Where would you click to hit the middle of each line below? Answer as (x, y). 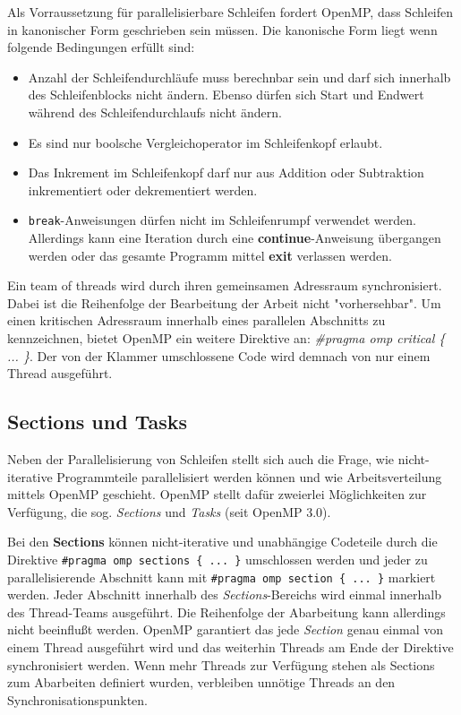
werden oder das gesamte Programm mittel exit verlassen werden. (210, 255)
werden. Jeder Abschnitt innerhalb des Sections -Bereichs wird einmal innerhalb (224, 594)
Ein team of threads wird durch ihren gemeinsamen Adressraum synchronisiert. (225, 285)
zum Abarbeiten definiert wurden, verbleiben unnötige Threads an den (201, 682)
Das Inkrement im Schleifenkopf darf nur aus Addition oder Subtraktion (226, 172)
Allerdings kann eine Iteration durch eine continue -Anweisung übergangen (235, 237)
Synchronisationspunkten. (77, 699)
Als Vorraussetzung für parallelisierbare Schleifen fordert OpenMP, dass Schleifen (230, 12)
